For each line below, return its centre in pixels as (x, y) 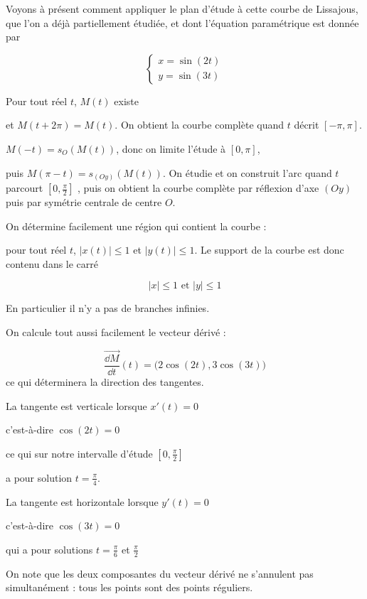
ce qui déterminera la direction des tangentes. (105, 381)
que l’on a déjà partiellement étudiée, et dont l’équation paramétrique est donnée (182, 22)
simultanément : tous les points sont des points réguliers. (129, 587)
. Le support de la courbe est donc (269, 250)
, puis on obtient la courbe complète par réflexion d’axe (198, 188)
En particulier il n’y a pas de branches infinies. (108, 308)
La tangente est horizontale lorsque (82, 501)
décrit (307, 125)
